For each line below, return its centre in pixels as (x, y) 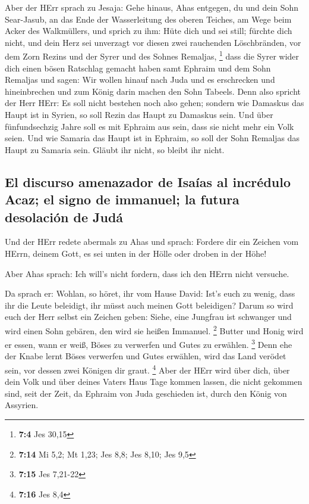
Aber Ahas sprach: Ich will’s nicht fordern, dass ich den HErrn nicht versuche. (147, 273)
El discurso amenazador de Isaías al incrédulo (148, 181)
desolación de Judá (64, 217)
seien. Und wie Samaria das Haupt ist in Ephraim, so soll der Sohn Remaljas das (152, 138)
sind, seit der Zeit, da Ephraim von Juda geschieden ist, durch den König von (146, 393)
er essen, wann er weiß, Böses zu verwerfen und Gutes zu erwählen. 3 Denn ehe (149, 343)
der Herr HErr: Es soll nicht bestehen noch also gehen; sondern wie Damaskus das (154, 103)
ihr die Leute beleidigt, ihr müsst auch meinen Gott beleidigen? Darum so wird (149, 305)
